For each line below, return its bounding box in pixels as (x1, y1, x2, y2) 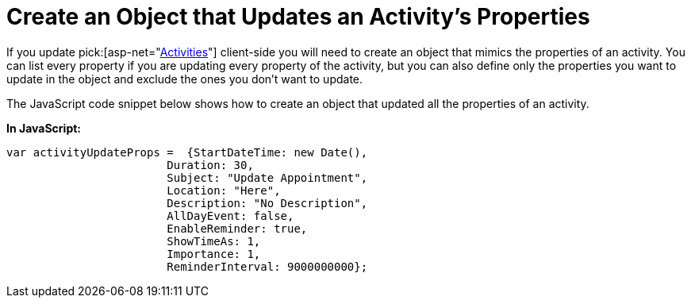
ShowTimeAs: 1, (167, 234, 261, 248)
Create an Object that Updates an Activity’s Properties (6, 3, 590, 30)
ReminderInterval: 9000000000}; (167, 260, 368, 273)
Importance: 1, (167, 247, 261, 260)
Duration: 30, (167, 158, 254, 171)
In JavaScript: (6, 121, 82, 135)
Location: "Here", (167, 183, 281, 197)
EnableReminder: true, (167, 221, 308, 235)
